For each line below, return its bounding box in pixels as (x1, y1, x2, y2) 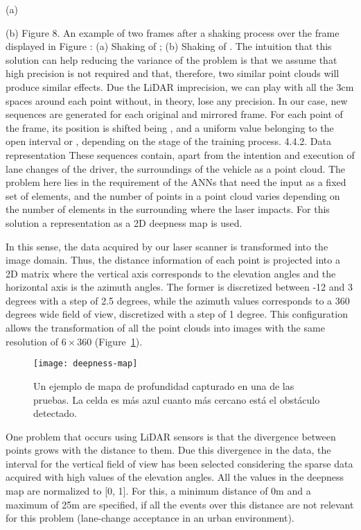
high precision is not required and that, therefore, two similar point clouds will (6, 66, 340, 80)
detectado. (33, 406, 77, 420)
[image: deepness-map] (33, 359, 138, 369)
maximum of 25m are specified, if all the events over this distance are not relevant (6, 497, 354, 511)
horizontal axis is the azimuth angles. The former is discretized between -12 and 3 (6, 280, 353, 294)
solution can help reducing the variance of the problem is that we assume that (6, 52, 337, 67)
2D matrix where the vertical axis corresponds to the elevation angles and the (6, 266, 336, 280)
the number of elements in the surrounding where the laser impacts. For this (6, 202, 330, 216)
